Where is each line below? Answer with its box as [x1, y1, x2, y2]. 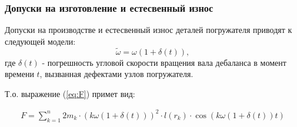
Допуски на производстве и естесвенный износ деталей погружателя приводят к [5, 24, 292, 36]
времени [5, 68, 34, 80]
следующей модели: [5, 35, 76, 47]
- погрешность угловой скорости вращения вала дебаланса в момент [42, 56, 286, 68]
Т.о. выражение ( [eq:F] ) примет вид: [5, 87, 135, 99]
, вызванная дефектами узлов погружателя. [39, 68, 193, 80]
